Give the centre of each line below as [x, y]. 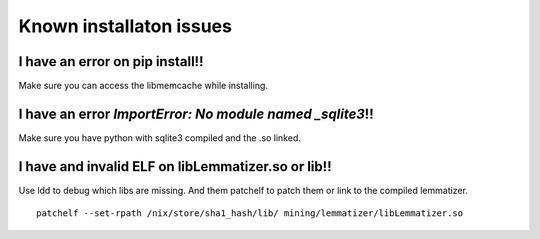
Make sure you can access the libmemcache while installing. [143, 86]
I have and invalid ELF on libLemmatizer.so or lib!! [175, 166]
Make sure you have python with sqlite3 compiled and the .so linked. [160, 137]
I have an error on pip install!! [111, 61]
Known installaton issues [125, 26]
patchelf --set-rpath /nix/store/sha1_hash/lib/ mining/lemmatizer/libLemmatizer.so [250, 213]
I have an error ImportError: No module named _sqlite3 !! [196, 113]
